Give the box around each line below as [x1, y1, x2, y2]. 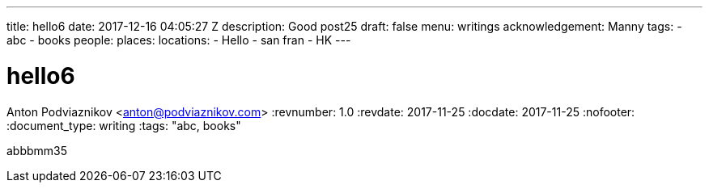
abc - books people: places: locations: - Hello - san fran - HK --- [6, 33, 351, 47]
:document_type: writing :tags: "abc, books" [6, 118, 241, 132]
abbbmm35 [6, 143, 68, 157]
